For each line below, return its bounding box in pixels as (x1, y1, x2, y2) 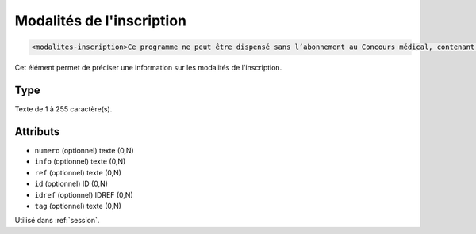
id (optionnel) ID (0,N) (34, 179, 109, 189)
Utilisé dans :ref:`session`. (14, 216, 100, 225)
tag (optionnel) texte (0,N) (34, 201, 122, 210)
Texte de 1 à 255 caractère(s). (14, 104, 113, 114)
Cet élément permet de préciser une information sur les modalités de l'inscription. (14, 63, 282, 73)
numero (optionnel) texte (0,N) (34, 145, 134, 155)
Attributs (14, 125, 60, 138)
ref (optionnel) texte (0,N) (34, 168, 122, 177)
